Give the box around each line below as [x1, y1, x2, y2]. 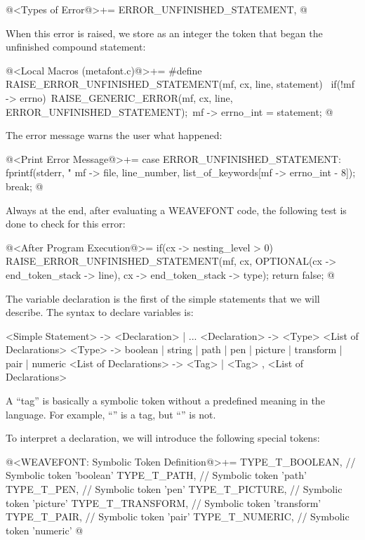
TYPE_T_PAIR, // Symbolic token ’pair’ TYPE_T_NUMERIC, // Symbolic [6, 509, 350, 524]
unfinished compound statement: [6, 39, 146, 54]
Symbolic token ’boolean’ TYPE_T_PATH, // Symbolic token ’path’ [6, 468, 307, 482]
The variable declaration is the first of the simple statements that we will [6, 291, 320, 305]
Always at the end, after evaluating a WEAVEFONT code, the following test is [6, 202, 347, 217]
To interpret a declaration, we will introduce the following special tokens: [6, 430, 320, 445]
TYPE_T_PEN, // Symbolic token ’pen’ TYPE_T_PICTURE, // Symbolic [6, 482, 343, 496]
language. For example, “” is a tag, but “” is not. [6, 407, 216, 421]
